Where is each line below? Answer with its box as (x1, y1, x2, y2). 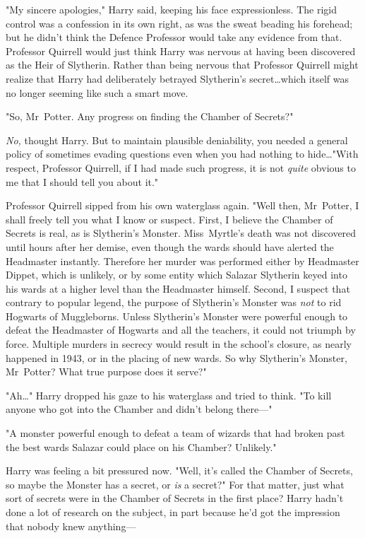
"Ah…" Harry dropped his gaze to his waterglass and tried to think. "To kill (6, 387, 332, 402)
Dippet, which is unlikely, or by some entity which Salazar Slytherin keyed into (6, 267, 347, 282)
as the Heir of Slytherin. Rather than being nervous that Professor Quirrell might (6, 57, 359, 72)
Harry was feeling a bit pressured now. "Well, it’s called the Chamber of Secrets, (6, 463, 353, 478)
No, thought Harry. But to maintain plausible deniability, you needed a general (6, 132, 348, 147)
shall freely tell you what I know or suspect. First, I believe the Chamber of (6, 211, 333, 226)
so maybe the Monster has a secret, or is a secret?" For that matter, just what (6, 476, 345, 491)
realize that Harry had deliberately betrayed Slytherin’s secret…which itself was (6, 71, 349, 86)
